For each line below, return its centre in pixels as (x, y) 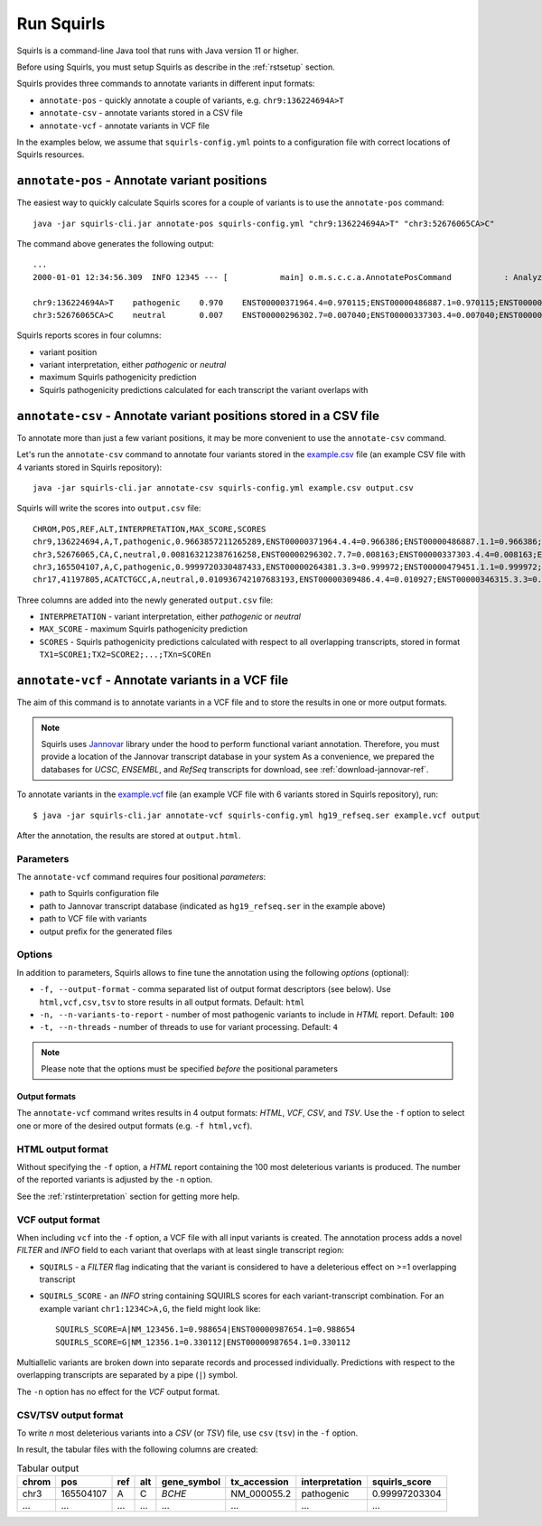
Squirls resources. (51, 154)
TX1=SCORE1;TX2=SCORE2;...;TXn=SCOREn (125, 655)
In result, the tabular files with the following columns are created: (137, 1449)
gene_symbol (191, 1482)
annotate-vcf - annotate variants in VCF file (125, 126)
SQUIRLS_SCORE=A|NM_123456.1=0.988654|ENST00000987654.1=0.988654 (206, 1329)
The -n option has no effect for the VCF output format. (118, 1391)
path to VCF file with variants (93, 919)
